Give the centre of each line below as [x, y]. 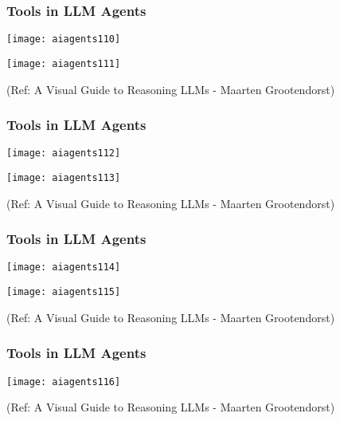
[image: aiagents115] [64, 292]
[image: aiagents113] [64, 178]
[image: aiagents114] [64, 268]
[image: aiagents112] [64, 153]
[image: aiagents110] [64, 39]
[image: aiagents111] [64, 63]
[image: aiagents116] [64, 382]
